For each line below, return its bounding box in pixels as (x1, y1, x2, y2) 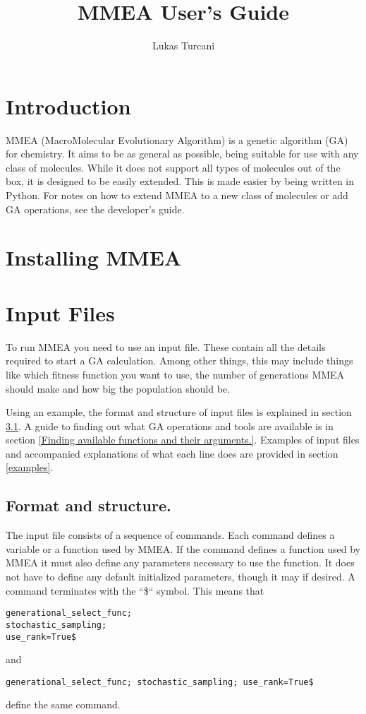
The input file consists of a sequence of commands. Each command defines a (6, 528, 335, 542)
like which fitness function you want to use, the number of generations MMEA (6, 367, 345, 381)
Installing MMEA (6, 243, 182, 272)
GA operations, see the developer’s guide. (6, 201, 185, 216)
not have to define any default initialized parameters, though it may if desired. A (6, 569, 355, 584)
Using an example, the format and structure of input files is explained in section (6, 405, 352, 420)
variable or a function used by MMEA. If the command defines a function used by (6, 541, 360, 556)
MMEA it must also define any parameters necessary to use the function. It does (6, 555, 355, 570)
